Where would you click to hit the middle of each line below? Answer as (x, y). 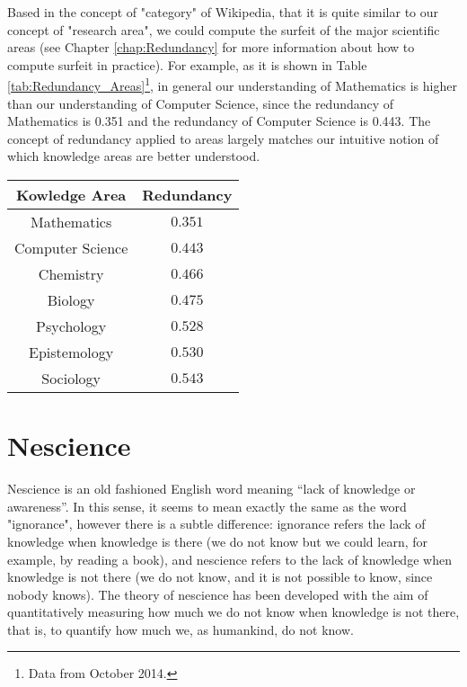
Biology (71, 300)
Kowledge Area (71, 195)
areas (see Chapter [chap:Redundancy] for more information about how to (211, 47)
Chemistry (71, 274)
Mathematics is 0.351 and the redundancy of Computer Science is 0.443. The (219, 121)
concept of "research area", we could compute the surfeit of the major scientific (224, 29)
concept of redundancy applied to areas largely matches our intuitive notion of (223, 138)
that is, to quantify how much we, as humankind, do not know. (181, 629)
